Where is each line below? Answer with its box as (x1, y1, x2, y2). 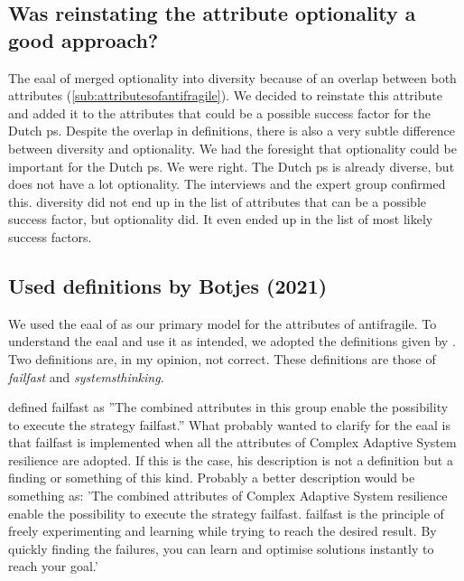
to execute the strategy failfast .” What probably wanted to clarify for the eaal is (8, 415, 451, 434)
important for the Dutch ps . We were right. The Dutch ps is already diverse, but (8, 156, 455, 175)
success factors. (8, 227, 92, 246)
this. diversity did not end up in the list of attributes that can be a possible (8, 192, 426, 211)
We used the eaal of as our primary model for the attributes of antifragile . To (8, 314, 437, 333)
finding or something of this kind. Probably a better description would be (8, 468, 415, 487)
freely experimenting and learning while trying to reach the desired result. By (8, 521, 437, 540)
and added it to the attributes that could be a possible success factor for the (8, 103, 432, 122)
